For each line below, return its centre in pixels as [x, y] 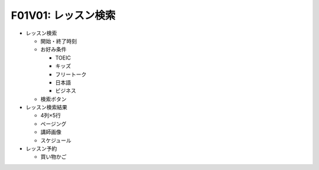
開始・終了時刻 [58, 41]
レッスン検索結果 [46, 107]
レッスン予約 [41, 149]
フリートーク [71, 74]
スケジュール [56, 140]
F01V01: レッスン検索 [63, 15]
